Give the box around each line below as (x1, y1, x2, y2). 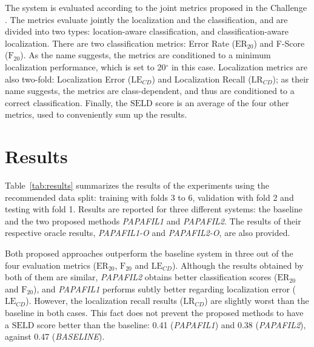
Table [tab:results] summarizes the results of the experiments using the (5, 179, 269, 192)
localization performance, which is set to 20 (5, 60, 166, 73)
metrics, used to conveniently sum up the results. (5, 108, 187, 121)
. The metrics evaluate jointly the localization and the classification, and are (5, 13, 288, 25)
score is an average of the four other (155, 96, 289, 109)
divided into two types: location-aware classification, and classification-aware (5, 25, 289, 38)
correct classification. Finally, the (5, 96, 128, 109)
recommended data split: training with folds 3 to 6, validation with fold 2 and (5, 190, 294, 203)
